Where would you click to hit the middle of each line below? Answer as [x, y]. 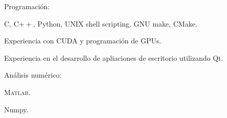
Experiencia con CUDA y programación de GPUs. [83, 41]
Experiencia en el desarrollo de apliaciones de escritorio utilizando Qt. [114, 57]
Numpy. [16, 109]
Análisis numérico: [33, 75]
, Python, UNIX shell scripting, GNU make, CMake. [115, 23]
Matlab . [17, 92]
